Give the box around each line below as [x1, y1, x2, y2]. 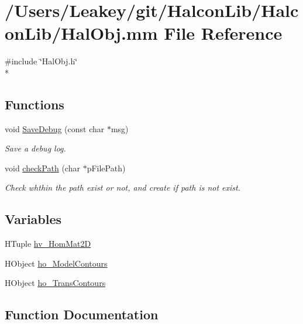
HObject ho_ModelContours [5, 257, 108, 269]
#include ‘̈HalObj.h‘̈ [5, 55, 78, 67]
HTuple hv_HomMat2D [5, 237, 91, 250]
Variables [5, 210, 62, 228]
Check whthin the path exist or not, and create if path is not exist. [5, 181, 241, 194]
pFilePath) [87, 161, 126, 174]
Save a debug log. [5, 142, 66, 154]
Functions [5, 95, 64, 113]
